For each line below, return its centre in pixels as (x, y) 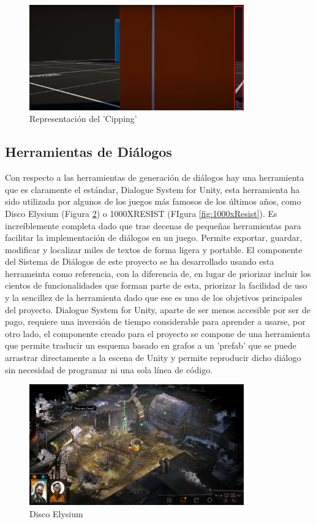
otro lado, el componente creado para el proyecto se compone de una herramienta (158, 333)
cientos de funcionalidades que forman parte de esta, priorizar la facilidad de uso (156, 285)
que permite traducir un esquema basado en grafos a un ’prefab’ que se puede (151, 345)
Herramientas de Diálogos (88, 152)
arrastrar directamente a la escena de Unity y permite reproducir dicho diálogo (153, 358)
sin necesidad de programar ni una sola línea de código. (109, 369)
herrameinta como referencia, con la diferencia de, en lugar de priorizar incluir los (158, 273)
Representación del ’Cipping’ (83, 119)
